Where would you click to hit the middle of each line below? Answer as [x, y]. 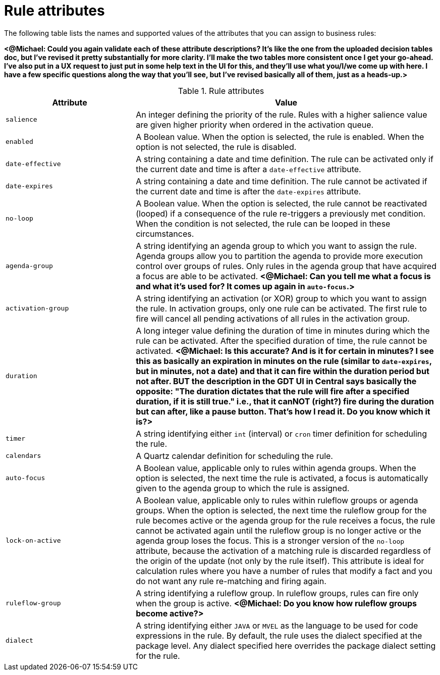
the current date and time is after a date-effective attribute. [249, 169]
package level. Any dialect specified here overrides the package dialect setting [286, 645]
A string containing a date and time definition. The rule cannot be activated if [282, 181]
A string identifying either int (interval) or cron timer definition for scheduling [282, 433]
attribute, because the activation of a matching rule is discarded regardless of [283, 551]
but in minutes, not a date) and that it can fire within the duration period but [283, 371]
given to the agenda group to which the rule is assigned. [243, 488]
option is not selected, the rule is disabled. [216, 147]
